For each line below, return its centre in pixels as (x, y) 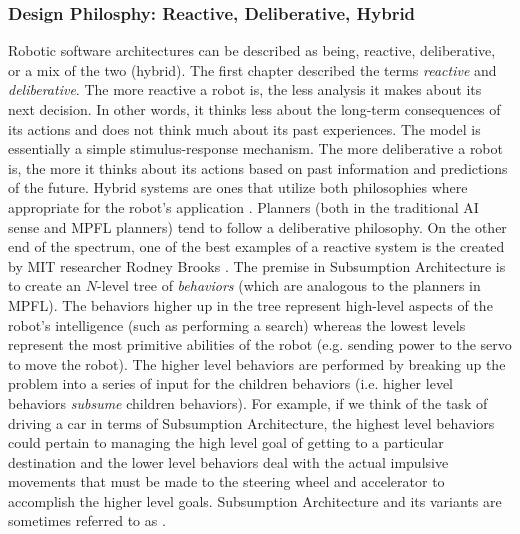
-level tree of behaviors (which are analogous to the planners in (289, 285)
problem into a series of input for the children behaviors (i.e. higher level (230, 383)
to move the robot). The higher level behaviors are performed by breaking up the (257, 363)
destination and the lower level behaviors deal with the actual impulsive (228, 461)
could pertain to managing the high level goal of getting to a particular (226, 442)
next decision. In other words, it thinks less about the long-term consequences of (254, 109)
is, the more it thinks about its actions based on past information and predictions (258, 167)
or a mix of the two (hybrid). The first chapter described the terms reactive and (252, 69)
